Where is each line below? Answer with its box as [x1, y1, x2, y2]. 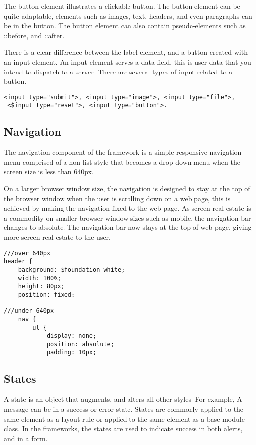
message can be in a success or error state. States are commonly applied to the [4, 403, 244, 414]
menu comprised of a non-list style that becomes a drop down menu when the [4, 156, 240, 167]
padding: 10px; [46, 349, 97, 356]
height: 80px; [18, 283, 64, 290]
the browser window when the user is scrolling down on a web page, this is [4, 193, 231, 203]
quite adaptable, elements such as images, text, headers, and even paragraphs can [4, 10, 252, 21]
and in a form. [4, 433, 48, 443]
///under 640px [4, 307, 54, 315]
